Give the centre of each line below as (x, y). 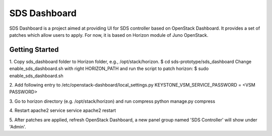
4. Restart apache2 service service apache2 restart (63, 110)
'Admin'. (18, 126)
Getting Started (34, 50)
